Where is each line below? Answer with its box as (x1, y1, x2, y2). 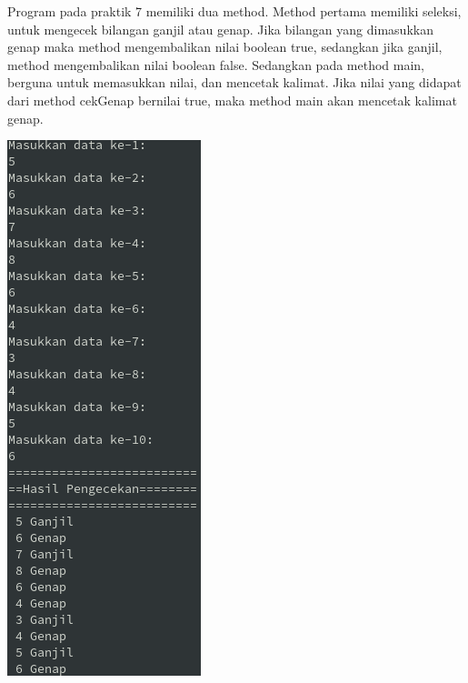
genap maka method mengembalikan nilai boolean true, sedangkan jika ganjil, (7, 37, 443, 56)
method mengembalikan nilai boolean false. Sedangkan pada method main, (7, 55, 425, 74)
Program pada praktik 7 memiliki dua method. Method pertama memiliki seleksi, (7, 2, 462, 20)
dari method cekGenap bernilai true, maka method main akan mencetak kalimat (7, 90, 457, 109)
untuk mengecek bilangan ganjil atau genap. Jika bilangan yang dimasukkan (7, 19, 433, 38)
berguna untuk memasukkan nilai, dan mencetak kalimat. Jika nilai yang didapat (7, 73, 462, 92)
